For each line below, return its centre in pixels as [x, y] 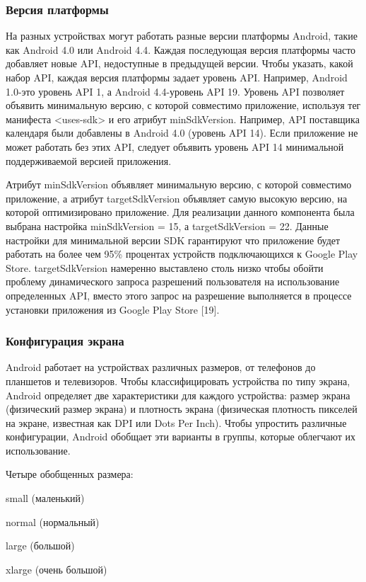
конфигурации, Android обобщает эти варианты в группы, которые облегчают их [181, 436]
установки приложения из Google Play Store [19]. [113, 309]
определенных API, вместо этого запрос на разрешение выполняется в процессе [179, 295]
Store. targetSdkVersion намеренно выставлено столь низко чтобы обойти [165, 267]
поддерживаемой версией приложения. [89, 160]
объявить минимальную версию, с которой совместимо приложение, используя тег [183, 105]
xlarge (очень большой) [57, 569]
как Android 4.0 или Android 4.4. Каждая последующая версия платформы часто [181, 49]
